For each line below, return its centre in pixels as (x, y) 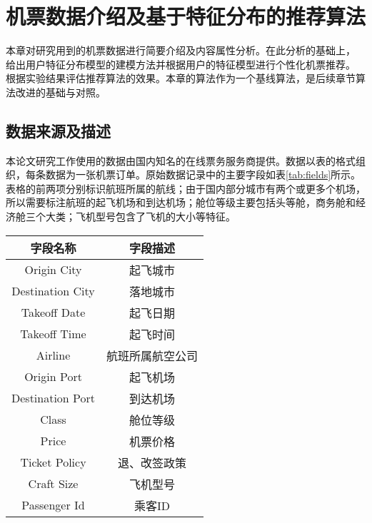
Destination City (53, 291)
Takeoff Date (53, 313)
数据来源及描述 (58, 130)
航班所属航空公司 (152, 355)
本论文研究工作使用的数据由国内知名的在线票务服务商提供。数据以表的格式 (181, 160)
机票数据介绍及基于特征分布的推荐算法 (186, 16)
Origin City (53, 270)
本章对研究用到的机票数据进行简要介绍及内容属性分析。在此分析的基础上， (181, 50)
